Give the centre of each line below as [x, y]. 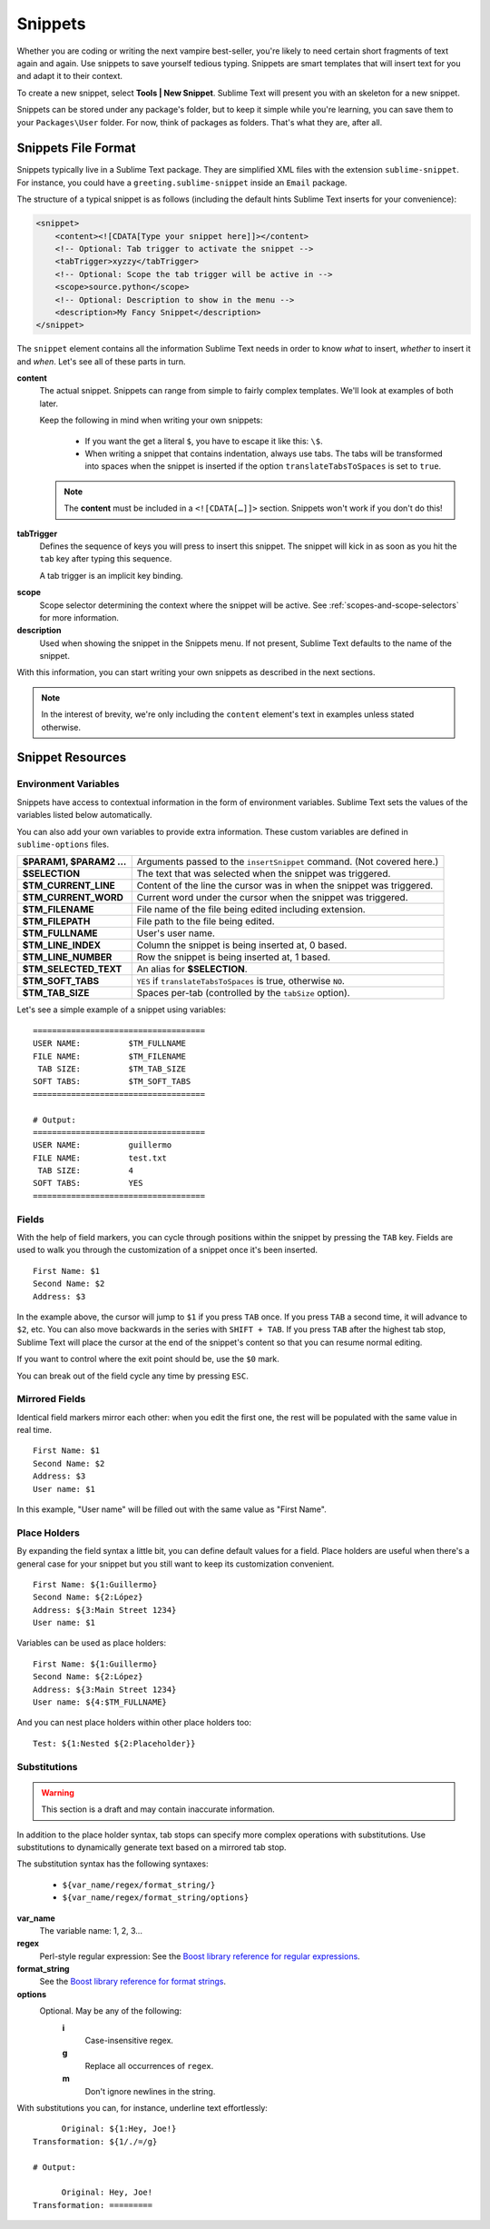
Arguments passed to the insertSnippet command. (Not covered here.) [288, 861]
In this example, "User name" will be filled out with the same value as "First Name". [171, 1509]
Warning [58, 1792]
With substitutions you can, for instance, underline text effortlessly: [142, 2107]
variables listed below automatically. [84, 815]
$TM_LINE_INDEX [62, 945]
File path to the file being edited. [206, 921]
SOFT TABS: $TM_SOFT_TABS [112, 1082]
